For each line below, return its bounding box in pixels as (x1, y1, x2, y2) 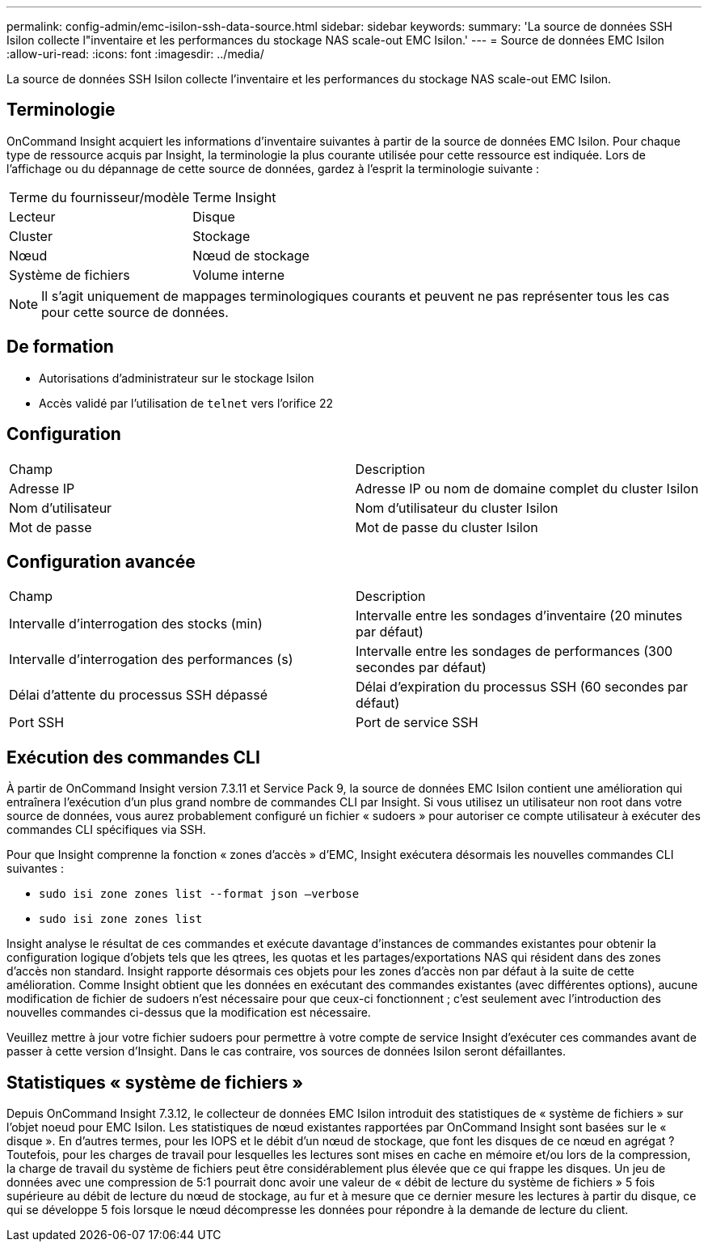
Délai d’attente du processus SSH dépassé (9, 687, 268, 704)
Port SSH (9, 714, 65, 731)
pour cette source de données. (41, 303, 229, 320)
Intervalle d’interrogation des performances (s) (9, 651, 293, 668)
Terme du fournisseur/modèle (9, 188, 190, 205)
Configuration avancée (6, 551, 196, 572)
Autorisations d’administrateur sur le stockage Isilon (39, 370, 314, 385)
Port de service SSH (356, 714, 478, 731)
